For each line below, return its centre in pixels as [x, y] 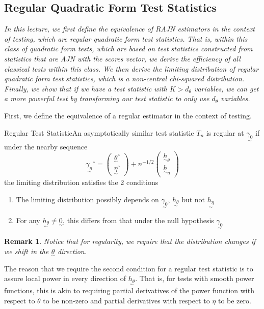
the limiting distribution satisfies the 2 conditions [81, 182]
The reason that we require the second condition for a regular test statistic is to [129, 268]
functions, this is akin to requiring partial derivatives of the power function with [129, 290]
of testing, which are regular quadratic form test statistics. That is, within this [126, 38]
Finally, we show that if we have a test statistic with [86, 88]
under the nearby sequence [46, 146]
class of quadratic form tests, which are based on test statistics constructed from [128, 49]
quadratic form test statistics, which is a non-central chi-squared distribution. [124, 79]
